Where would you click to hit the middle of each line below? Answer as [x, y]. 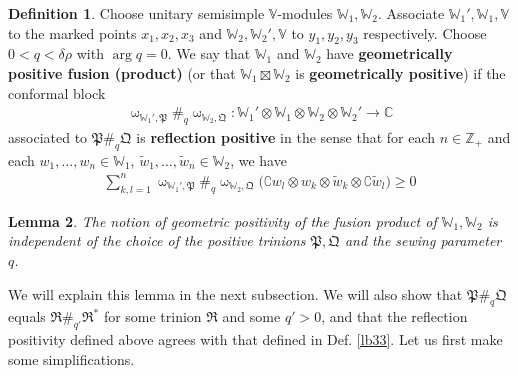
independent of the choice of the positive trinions [157, 240]
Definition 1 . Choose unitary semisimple [136, 13]
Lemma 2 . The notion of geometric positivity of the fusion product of [222, 220]
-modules [305, 13]
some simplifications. [71, 358]
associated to [48, 137]
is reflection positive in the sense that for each [286, 137]
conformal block [57, 92]
